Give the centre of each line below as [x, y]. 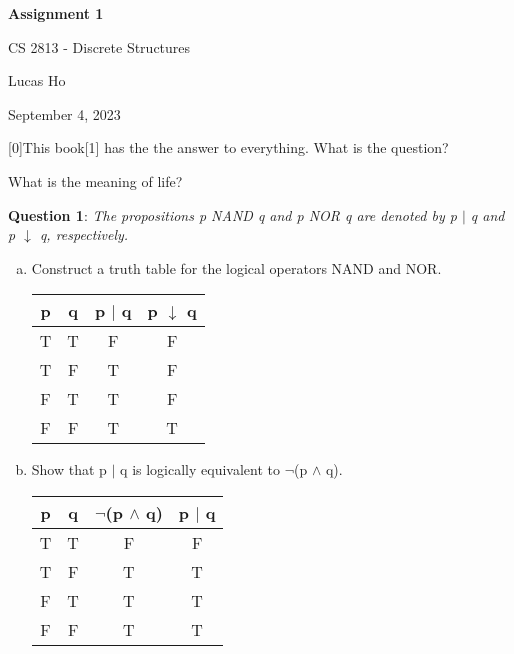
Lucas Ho [37, 80]
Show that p [69, 469]
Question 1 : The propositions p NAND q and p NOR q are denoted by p [232, 214]
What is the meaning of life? [95, 180]
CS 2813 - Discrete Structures [99, 46]
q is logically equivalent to [200, 469]
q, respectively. [84, 234]
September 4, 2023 [64, 113]
